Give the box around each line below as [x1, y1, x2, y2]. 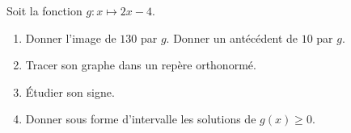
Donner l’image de [25, 29, 116, 46]
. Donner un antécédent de [166, 29, 298, 46]
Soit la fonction [6, 2, 82, 19]
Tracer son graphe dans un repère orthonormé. [25, 56, 256, 73]
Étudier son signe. [25, 83, 115, 100]
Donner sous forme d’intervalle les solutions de [25, 110, 256, 127]
